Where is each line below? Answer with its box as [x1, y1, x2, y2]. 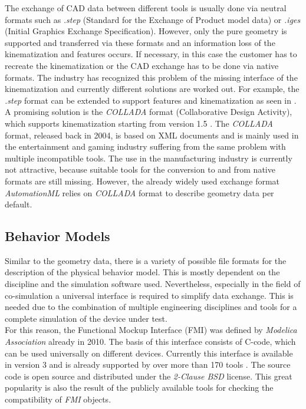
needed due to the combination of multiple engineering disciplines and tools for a [5, 301, 297, 313]
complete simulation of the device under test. [5, 312, 167, 324]
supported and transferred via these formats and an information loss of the [5, 36, 275, 48]
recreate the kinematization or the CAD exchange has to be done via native [5, 59, 279, 71]
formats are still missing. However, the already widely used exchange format [5, 174, 280, 187]
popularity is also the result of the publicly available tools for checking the [5, 381, 274, 394]
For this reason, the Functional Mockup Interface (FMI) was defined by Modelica [5, 324, 297, 336]
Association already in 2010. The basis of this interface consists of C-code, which [5, 335, 296, 348]
